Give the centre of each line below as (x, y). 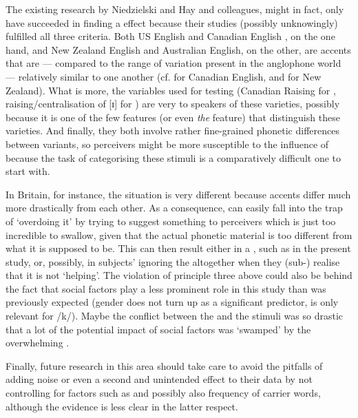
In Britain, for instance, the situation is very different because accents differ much (178, 194)
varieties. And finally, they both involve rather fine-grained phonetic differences (172, 130)
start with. (28, 171)
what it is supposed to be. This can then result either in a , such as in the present (178, 248)
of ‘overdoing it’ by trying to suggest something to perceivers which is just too (171, 221)
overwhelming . (38, 343)
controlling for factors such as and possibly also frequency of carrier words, (163, 393)
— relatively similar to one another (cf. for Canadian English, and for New (164, 76)
